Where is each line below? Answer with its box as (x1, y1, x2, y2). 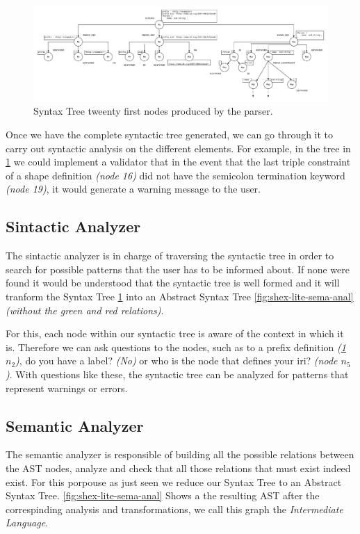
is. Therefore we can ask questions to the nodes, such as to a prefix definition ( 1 (6, 339, 346, 354)
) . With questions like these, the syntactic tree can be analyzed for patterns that (6, 366, 349, 381)
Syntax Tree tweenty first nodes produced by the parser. (33, 104, 273, 118)
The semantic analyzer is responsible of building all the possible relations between (6, 447, 354, 462)
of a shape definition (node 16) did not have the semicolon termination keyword (6, 168, 345, 182)
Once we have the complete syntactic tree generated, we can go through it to (6, 127, 334, 142)
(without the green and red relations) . (6, 302, 164, 317)
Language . (6, 515, 48, 530)
